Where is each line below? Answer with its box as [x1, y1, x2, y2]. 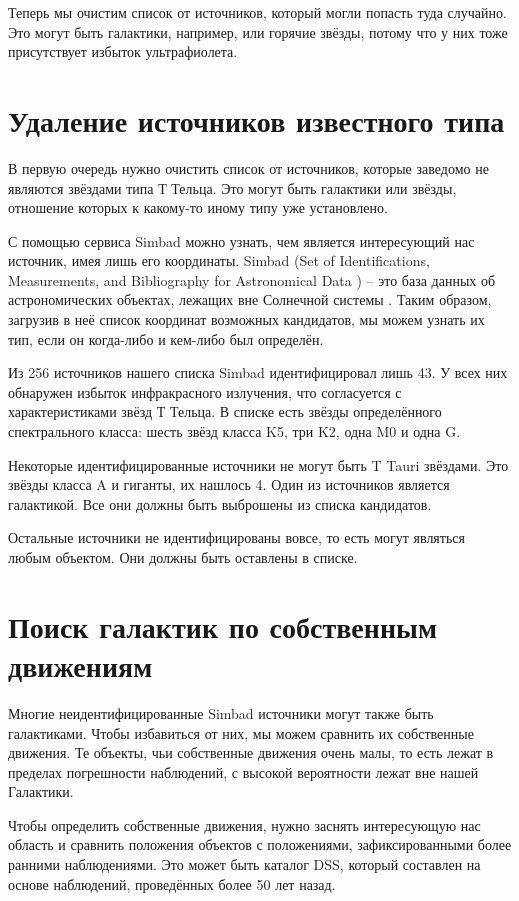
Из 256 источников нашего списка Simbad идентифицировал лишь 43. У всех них [8, 362, 508, 383]
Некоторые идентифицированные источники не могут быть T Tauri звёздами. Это [8, 454, 509, 475]
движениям [8, 644, 153, 685]
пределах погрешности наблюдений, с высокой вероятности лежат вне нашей [8, 761, 479, 782]
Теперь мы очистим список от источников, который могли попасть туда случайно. [8, 2, 507, 22]
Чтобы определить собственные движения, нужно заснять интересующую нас [8, 814, 481, 835]
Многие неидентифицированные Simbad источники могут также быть [8, 702, 434, 723]
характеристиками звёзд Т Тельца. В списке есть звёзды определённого [8, 401, 442, 422]
